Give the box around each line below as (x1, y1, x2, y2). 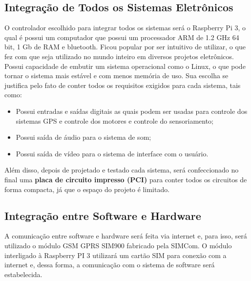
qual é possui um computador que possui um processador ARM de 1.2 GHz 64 (4, 32, 239, 42)
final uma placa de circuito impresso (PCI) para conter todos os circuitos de (4, 174, 247, 184)
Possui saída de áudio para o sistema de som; (16, 132, 151, 142)
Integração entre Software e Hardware (4, 208, 201, 223)
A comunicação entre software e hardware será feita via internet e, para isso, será (4, 231, 247, 241)
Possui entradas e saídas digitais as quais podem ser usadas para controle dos (16, 106, 248, 116)
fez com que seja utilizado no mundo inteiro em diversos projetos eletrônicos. (4, 51, 234, 61)
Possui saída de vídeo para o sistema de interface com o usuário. (16, 148, 209, 158)
